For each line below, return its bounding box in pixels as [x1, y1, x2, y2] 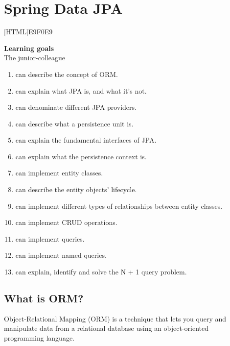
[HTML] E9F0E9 [4, 26, 53, 37]
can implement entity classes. [15, 168, 103, 178]
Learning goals [4, 43, 54, 53]
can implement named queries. [15, 250, 107, 260]
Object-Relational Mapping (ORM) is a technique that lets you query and [4, 313, 227, 323]
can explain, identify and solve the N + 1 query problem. [15, 267, 187, 277]
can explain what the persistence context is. [15, 151, 147, 161]
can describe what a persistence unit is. [15, 118, 134, 128]
